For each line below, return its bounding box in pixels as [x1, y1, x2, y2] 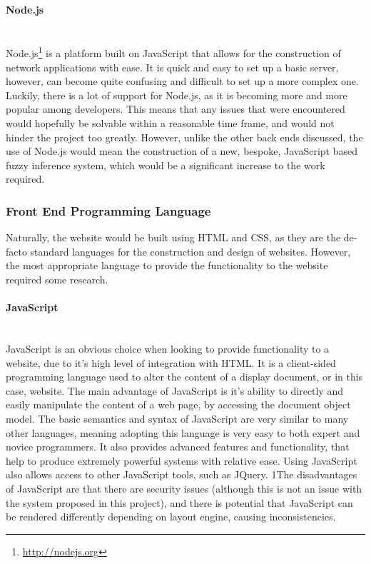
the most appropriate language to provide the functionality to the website [6, 258, 328, 273]
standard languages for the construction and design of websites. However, [30, 243, 351, 258]
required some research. [6, 271, 108, 286]
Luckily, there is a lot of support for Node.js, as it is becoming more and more [6, 87, 347, 102]
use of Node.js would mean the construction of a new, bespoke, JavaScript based [6, 143, 357, 158]
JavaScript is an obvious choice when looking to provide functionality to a [6, 341, 330, 356]
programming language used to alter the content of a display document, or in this [6, 369, 363, 384]
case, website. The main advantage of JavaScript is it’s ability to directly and [6, 383, 344, 398]
